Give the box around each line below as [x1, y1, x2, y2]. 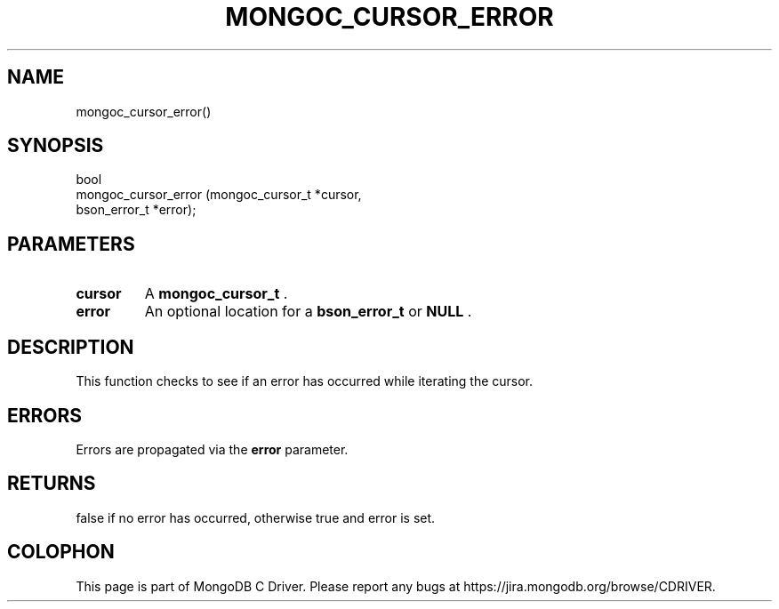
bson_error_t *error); [76, 202, 197, 218]
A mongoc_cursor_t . [144, 284, 288, 303]
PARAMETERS [7, 232, 135, 255]
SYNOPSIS [7, 134, 104, 157]
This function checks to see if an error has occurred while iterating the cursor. [76, 373, 534, 389]
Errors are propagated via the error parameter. [76, 441, 349, 457]
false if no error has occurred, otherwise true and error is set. [76, 509, 436, 525]
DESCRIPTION [7, 335, 134, 358]
